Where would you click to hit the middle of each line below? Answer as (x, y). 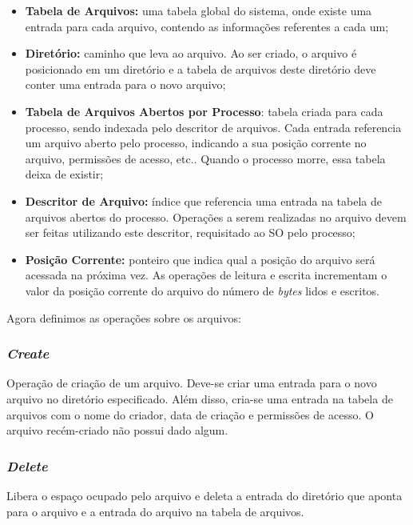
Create (28, 353)
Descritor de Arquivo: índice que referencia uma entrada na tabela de (203, 200)
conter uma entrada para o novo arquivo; (125, 84)
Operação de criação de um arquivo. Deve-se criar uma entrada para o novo (192, 383)
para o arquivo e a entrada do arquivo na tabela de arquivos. (155, 511)
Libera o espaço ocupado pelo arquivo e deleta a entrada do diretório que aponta (205, 495)
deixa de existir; (64, 174)
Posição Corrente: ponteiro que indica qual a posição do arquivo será (200, 259)
